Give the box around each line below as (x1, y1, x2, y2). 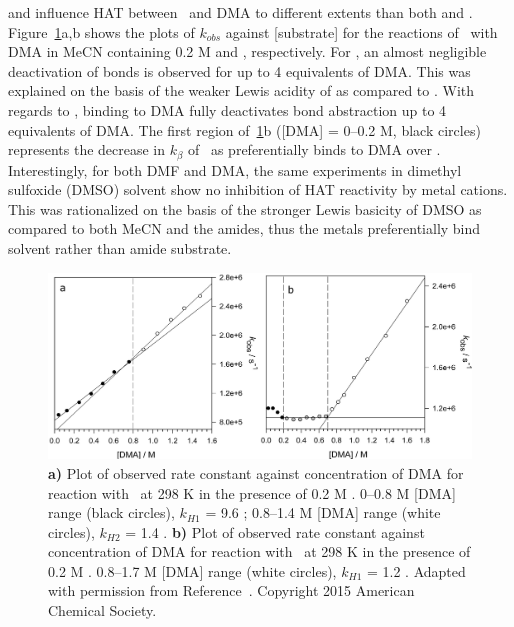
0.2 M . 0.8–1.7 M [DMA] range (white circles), (48, 560, 337, 581)
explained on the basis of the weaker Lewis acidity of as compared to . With (8, 80, 475, 101)
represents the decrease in (8, 139, 166, 160)
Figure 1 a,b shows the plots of (8, 21, 195, 42)
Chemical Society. (48, 600, 157, 621)
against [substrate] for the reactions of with (225, 21, 498, 42)
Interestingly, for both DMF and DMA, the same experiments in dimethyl (8, 159, 462, 180)
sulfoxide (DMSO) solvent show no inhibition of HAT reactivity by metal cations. (8, 179, 508, 200)
